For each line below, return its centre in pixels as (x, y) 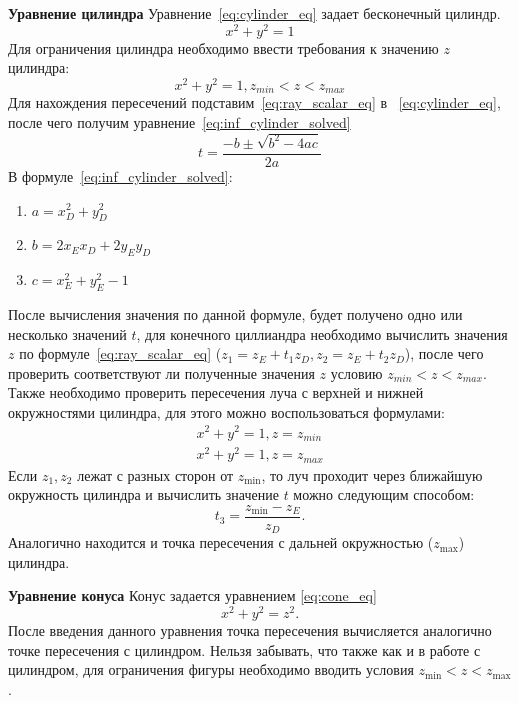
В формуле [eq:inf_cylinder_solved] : (120, 175)
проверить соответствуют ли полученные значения (161, 372)
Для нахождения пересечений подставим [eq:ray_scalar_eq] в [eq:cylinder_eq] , (254, 102)
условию (356, 372)
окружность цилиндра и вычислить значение (143, 494)
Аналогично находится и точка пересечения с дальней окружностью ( (221, 542)
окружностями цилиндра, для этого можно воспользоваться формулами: (226, 411)
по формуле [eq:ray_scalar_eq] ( (120, 353)
